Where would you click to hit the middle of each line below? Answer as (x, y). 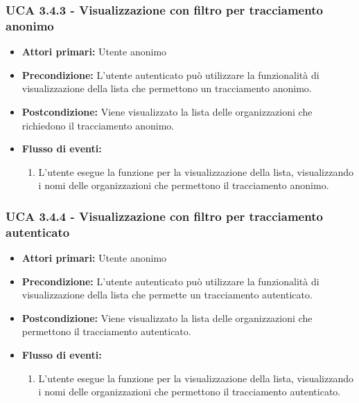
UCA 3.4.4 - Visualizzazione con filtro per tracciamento (164, 216)
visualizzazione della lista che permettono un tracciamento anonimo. (167, 88)
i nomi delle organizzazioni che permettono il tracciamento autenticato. (190, 392)
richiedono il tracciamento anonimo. (98, 125)
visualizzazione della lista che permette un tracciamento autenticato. (167, 295)
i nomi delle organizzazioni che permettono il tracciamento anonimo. (184, 185)
